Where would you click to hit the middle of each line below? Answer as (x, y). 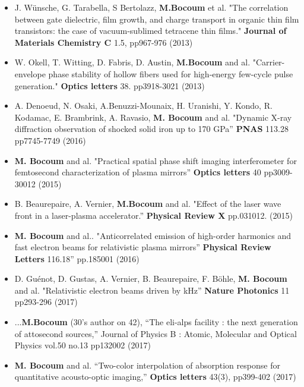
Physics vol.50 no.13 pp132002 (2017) (83, 345)
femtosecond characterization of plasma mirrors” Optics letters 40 (138, 172)
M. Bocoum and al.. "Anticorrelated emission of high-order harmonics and (153, 235)
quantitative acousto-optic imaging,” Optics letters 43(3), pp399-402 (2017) (155, 377)
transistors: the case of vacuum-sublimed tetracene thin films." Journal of (151, 31)
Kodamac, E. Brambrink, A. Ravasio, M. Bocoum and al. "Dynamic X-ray (153, 117)
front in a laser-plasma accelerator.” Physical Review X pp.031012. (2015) (153, 215)
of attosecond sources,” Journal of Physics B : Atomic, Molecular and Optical (156, 333)
